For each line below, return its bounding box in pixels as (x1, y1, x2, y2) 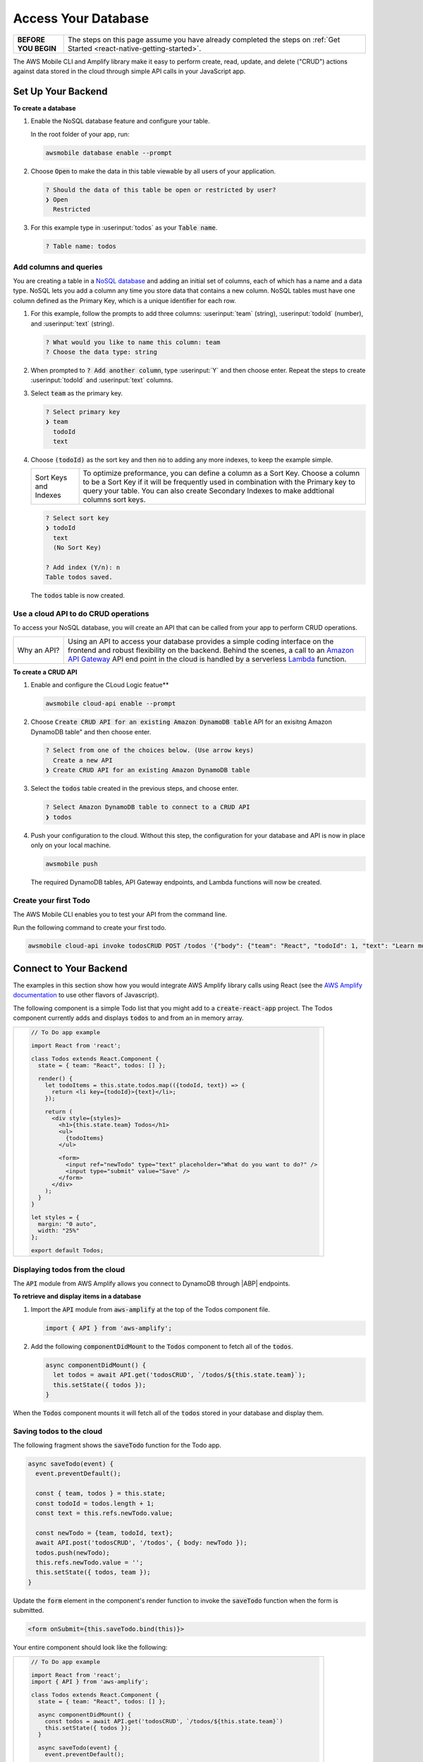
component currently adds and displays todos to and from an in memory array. (13, 1014, 245, 1022)
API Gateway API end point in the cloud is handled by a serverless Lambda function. (67, 654, 347, 664)
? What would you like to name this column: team (45, 338, 221, 346)
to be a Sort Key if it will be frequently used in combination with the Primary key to (82, 477, 355, 487)
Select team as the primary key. (30, 388, 123, 398)
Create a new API (53, 756, 113, 764)
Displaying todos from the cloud (13, 1264, 125, 1274)
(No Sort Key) (53, 543, 102, 552)
